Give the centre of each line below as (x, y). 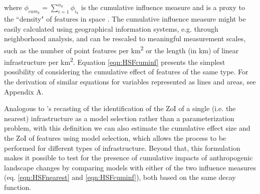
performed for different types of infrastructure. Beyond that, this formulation (122, 148)
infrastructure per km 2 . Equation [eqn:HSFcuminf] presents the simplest (115, 61)
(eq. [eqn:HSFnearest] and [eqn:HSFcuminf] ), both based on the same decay (120, 177)
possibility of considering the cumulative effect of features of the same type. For (126, 72)
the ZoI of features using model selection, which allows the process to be (115, 138)
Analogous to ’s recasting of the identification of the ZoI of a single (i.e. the (120, 108)
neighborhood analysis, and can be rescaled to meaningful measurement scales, (125, 38)
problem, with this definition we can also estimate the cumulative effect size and (127, 128)
